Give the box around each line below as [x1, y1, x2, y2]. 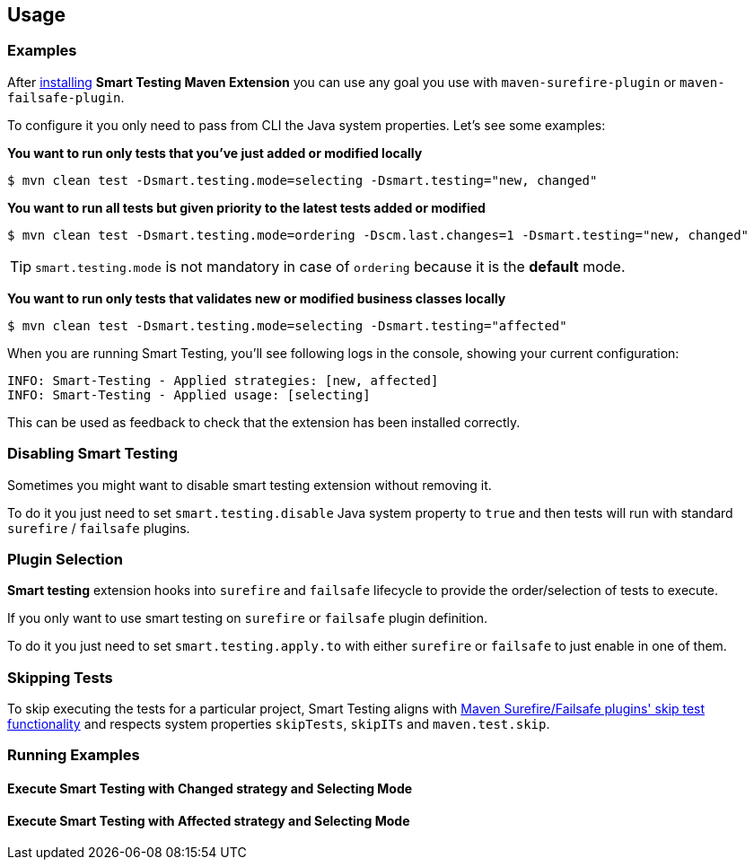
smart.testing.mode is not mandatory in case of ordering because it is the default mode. [35, 257, 626, 276]
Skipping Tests [7, 668, 113, 687]
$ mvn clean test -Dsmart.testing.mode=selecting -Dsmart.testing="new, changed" [7, 172, 598, 188]
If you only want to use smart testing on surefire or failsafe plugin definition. [7, 610, 487, 626]
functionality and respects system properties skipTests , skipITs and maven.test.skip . [7, 716, 550, 732]
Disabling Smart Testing [7, 444, 178, 463]
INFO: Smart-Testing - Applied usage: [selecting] [7, 387, 371, 402]
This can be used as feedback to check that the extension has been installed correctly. [7, 414, 521, 430]
